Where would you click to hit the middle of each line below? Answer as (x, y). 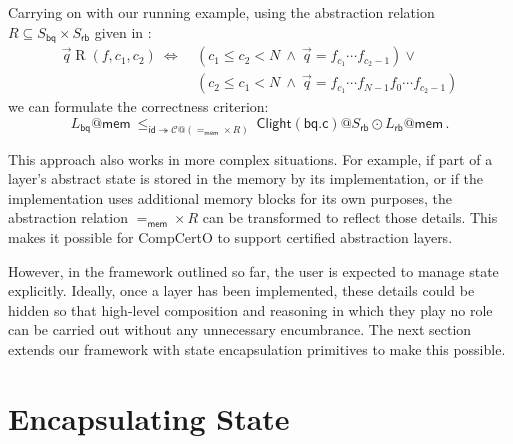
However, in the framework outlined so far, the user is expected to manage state (253, 270)
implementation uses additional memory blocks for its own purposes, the (230, 197)
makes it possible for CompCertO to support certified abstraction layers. (230, 236)
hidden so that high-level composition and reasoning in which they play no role (250, 309)
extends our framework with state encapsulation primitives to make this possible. (257, 348)
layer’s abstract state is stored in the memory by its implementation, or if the (246, 178)
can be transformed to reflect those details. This (350, 217)
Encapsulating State (149, 417)
